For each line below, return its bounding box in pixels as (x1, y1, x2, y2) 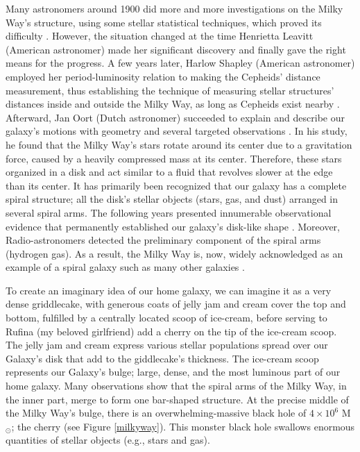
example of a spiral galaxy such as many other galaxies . (6, 260, 245, 274)
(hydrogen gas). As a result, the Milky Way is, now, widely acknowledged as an (6, 246, 343, 260)
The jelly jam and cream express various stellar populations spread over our (6, 337, 328, 352)
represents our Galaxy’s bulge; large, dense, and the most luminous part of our (6, 365, 341, 379)
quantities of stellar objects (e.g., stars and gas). (6, 433, 210, 447)
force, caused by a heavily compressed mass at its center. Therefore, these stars (6, 151, 342, 165)
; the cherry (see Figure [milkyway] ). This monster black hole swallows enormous (11, 419, 355, 433)
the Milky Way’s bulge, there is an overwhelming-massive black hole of (6, 405, 307, 420)
